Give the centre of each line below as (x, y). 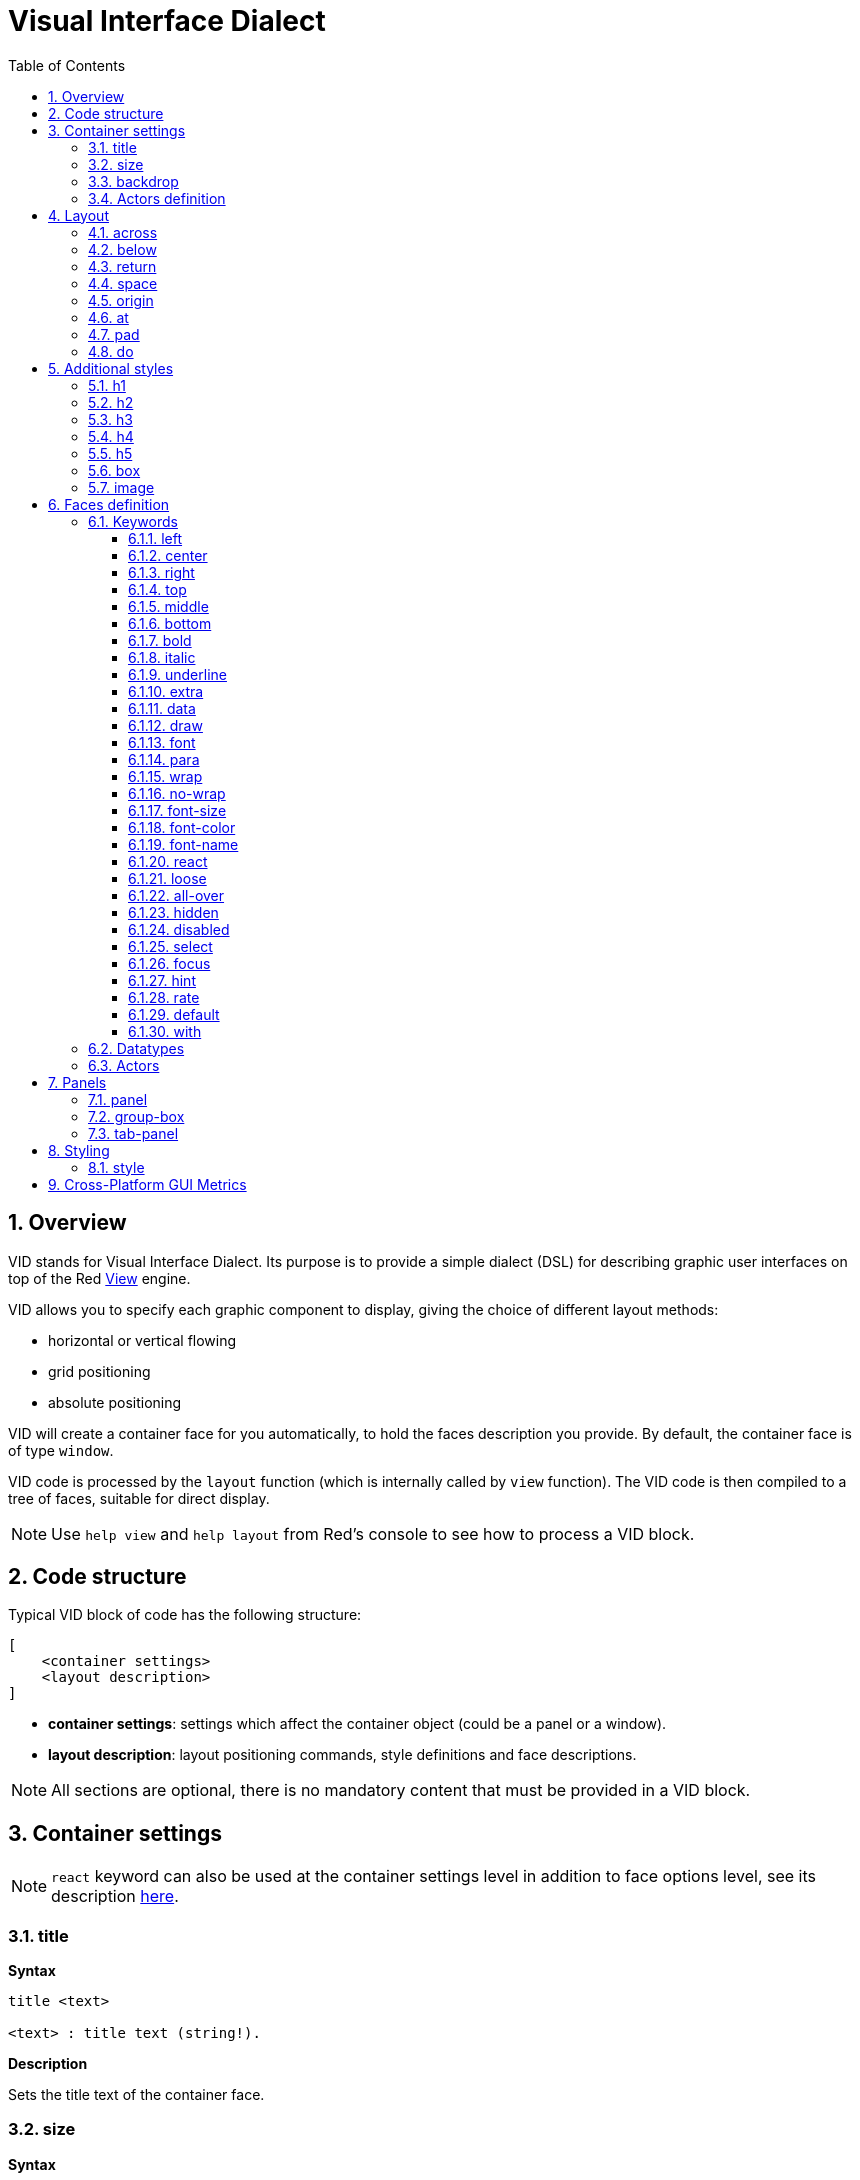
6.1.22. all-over (176, 895)
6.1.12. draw (165, 725)
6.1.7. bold (160, 640)
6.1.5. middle (168, 606)
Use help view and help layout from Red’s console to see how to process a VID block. (373, 1533)
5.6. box (114, 470)
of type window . (61, 1450)
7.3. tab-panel (133, 1133)
